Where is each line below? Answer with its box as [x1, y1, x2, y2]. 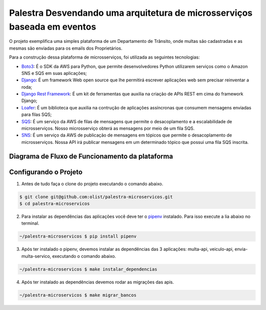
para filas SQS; [21, 111, 52, 118]
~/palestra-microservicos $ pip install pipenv [19, 234, 136, 239]
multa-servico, [21, 253, 51, 259]
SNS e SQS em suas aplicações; [21, 70, 87, 76]
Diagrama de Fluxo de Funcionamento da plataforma [9, 152, 173, 160]
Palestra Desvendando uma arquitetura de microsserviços [9, 7, 253, 18]
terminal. [21, 220, 39, 226]
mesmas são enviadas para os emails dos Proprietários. [9, 45, 123, 51]
